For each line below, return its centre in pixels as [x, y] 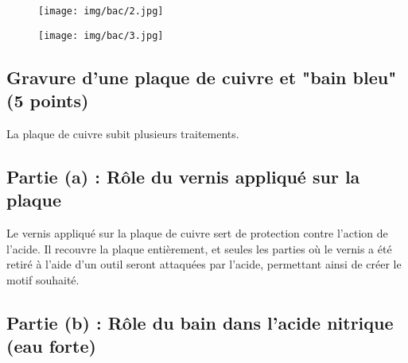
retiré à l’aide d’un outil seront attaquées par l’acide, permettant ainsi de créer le [204, 264]
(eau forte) [51, 346]
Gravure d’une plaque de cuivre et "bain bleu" [202, 77]
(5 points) [48, 100]
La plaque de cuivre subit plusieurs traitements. [123, 133]
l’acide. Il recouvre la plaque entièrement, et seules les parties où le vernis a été [199, 248]
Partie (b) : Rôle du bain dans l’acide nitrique [200, 322]
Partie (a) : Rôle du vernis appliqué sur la [183, 176]
